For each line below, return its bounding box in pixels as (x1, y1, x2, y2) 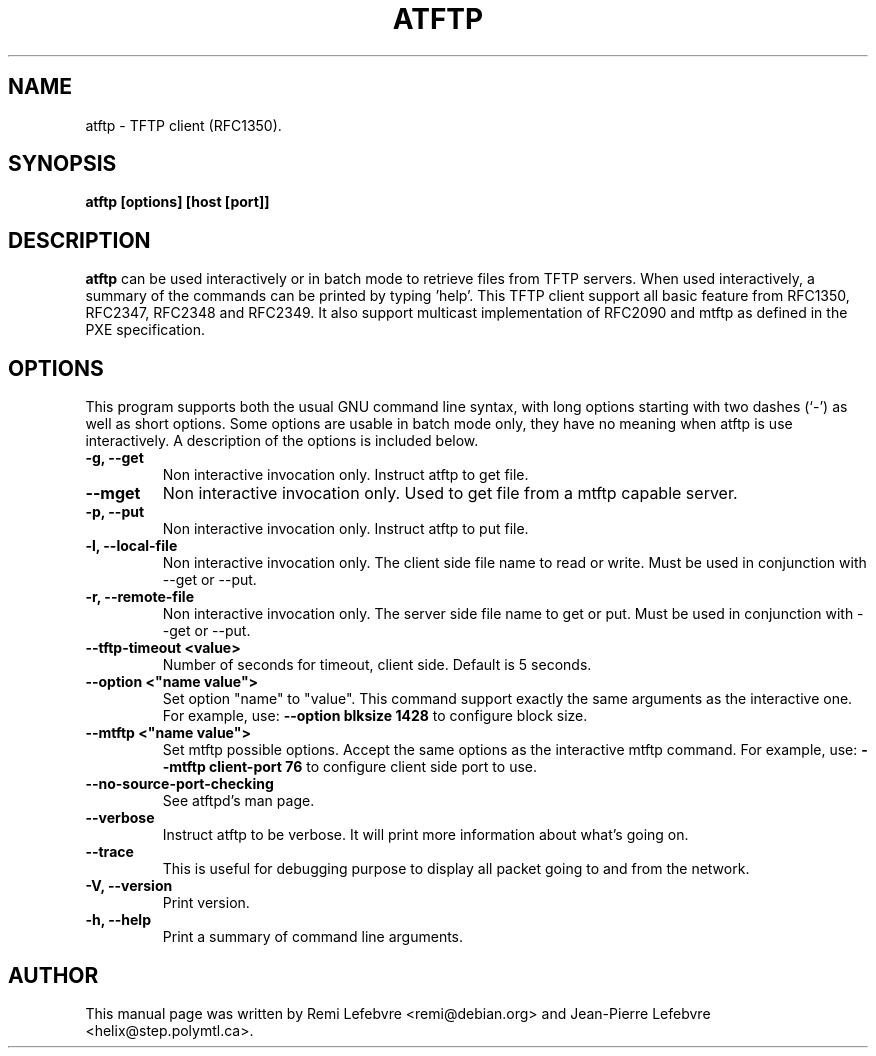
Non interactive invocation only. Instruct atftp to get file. (162, 466, 529, 484)
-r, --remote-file (85, 588, 194, 606)
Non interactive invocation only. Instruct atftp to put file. (162, 520, 529, 538)
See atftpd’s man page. (162, 792, 315, 810)
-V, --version (85, 877, 173, 895)
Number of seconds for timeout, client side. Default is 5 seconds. (162, 656, 592, 674)
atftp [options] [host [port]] (85, 193, 270, 211)
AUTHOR (8, 962, 99, 988)
